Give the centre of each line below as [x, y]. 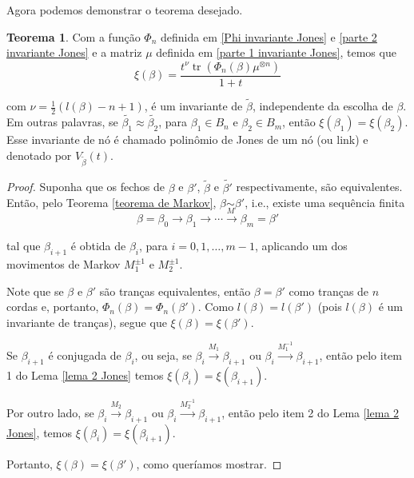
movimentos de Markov [64, 264]
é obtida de [98, 246]
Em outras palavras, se [62, 122]
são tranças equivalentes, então [175, 291]
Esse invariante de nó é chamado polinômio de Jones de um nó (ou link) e [187, 139]
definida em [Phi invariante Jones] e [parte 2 [269, 36]
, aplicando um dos [301, 246]
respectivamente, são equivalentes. [319, 187]
